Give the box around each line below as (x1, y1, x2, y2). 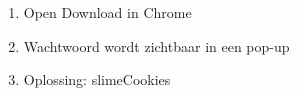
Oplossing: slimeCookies (23, 69, 171, 90)
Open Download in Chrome (23, 2, 192, 22)
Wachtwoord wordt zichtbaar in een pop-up (23, 35, 290, 56)
